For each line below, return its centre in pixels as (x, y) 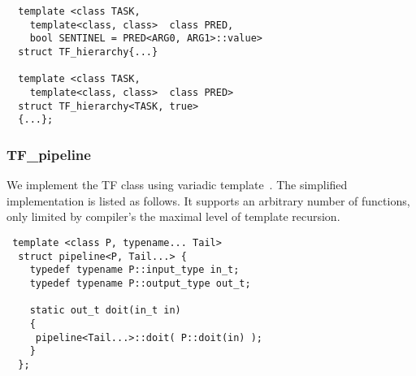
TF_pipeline (49, 154)
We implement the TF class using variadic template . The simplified (177, 185)
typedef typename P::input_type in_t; (134, 270)
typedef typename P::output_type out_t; (140, 283)
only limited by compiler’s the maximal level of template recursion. (173, 216)
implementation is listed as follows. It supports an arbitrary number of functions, (208, 200)
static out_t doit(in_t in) (105, 311)
